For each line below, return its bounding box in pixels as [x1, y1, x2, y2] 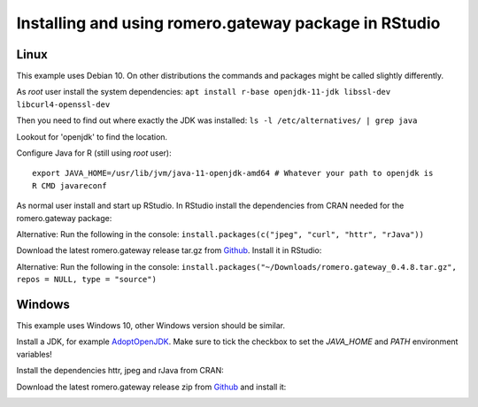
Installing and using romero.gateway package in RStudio [16, 13, 441, 33]
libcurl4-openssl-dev [16, 99, 111, 110]
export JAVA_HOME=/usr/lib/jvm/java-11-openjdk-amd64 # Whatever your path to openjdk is [32, 168, 434, 179]
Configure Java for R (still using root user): [16, 148, 172, 158]
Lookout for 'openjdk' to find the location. [16, 131, 168, 142]
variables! [16, 349, 52, 359]
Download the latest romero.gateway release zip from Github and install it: [16, 381, 287, 392]
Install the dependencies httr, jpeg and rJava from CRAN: [16, 365, 225, 376]
